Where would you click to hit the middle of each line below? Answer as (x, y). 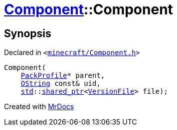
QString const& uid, (61, 84)
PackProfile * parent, (63, 76)
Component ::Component (88, 9)
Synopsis (28, 33)
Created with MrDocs (39, 107)
